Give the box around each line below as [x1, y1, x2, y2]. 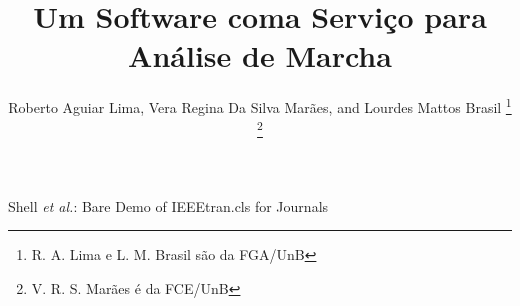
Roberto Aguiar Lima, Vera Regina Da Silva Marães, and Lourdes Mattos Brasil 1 [8, 94, 512, 117]
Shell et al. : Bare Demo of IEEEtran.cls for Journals [8, 195, 329, 216]
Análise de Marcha [128, 35, 392, 76]
